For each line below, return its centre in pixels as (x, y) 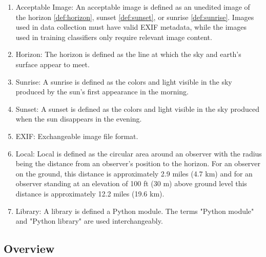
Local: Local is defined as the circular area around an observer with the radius (139, 153)
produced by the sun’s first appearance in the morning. (102, 92)
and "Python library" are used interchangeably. (89, 221)
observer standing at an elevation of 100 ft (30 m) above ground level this (131, 183)
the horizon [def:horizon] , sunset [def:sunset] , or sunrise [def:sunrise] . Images (135, 17)
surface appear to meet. (53, 64)
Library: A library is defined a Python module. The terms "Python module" (135, 211)
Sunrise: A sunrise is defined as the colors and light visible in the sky (124, 81)
